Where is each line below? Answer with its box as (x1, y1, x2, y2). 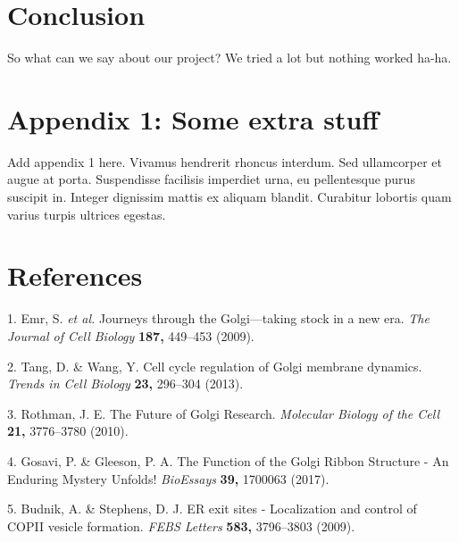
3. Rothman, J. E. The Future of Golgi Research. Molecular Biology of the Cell (7, 404, 439, 422)
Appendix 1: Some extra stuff (7, 100, 380, 137)
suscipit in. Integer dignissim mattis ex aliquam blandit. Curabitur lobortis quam (7, 188, 452, 206)
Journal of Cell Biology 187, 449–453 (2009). (7, 326, 255, 345)
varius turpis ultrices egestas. (7, 204, 166, 223)
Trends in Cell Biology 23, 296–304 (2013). (7, 374, 244, 393)
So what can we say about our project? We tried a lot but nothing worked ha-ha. (7, 48, 452, 67)
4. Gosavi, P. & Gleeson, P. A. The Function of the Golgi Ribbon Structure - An (7, 451, 449, 470)
